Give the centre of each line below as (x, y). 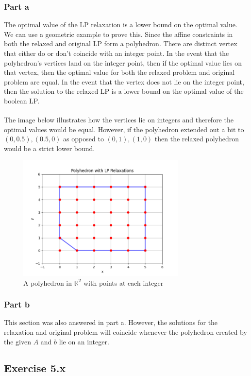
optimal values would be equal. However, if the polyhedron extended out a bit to (124, 129)
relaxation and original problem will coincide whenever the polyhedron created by (125, 332)
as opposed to (84, 139)
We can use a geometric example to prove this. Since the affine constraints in (118, 34)
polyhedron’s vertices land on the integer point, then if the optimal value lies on (123, 62)
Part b (17, 304)
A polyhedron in (48, 282)
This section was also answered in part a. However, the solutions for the (111, 322)
